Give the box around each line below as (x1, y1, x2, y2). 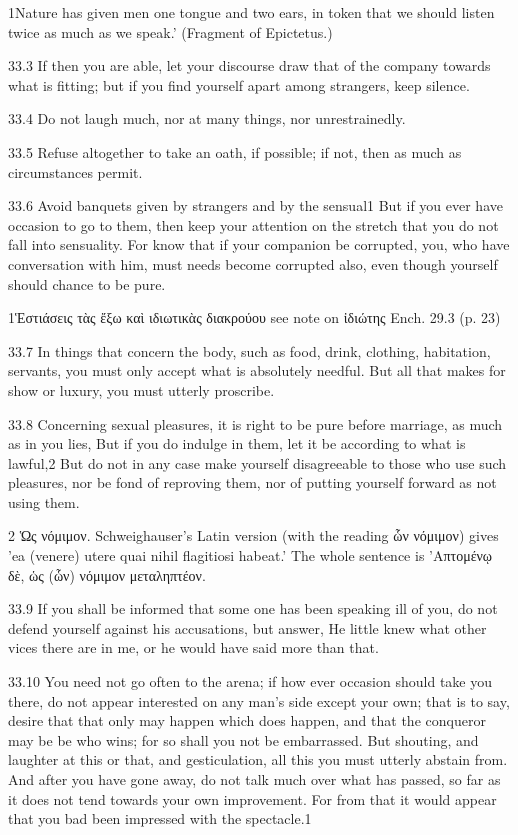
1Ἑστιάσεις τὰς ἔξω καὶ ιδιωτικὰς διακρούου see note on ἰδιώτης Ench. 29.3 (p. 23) (8, 307, 501, 328)
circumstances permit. (8, 161, 143, 182)
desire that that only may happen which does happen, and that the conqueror (8, 710, 486, 731)
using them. (8, 491, 80, 512)
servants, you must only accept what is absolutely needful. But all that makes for (8, 360, 506, 381)
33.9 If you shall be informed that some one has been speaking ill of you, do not (8, 598, 498, 619)
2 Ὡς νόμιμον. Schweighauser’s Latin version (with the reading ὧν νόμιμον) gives (8, 525, 499, 546)
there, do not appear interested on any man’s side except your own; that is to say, (8, 690, 510, 711)
